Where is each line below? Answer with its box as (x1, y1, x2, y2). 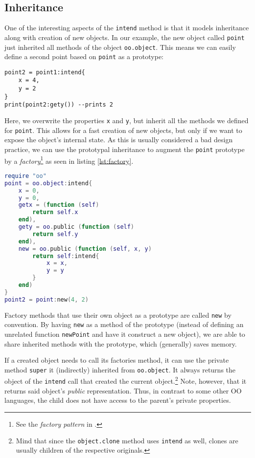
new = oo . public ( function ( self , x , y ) (18, 245, 152, 252)
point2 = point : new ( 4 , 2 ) (4, 296, 89, 303)
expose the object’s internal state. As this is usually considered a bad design (4, 134, 233, 145)
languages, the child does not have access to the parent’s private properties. (4, 395, 231, 405)
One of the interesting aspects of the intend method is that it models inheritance (4, 22, 249, 33)
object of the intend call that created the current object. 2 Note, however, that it (4, 374, 247, 386)
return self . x (32, 209, 78, 216)
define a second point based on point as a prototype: (4, 51, 164, 62)
